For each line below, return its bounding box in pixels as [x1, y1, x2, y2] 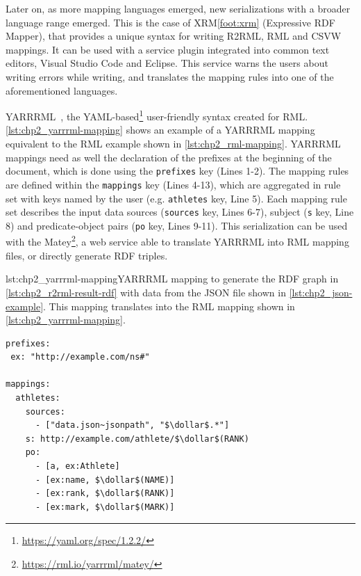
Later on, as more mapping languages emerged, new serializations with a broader [6, 1, 351, 15]
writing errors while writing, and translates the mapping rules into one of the [6, 69, 334, 83]
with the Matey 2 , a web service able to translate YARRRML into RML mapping [6, 232, 349, 249]
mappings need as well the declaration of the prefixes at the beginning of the [6, 150, 332, 164]
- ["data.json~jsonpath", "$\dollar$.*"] [35, 420, 230, 431]
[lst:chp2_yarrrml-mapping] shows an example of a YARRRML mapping [6, 122, 315, 137]
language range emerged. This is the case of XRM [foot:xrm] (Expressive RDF [6, 15, 335, 29]
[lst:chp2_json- [289, 285, 353, 299]
